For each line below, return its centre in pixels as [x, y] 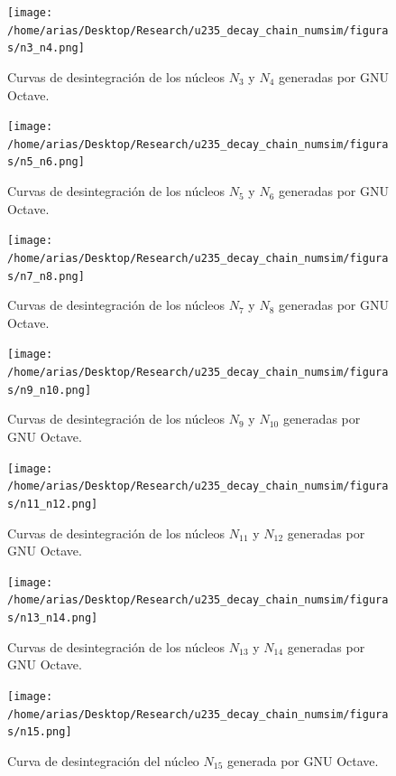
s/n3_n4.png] [46, 48]
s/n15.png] [40, 732]
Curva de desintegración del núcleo [103, 760]
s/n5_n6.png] [46, 162]
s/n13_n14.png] [53, 618]
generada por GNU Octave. [303, 760]
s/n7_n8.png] [46, 276]
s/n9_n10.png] [50, 390]
